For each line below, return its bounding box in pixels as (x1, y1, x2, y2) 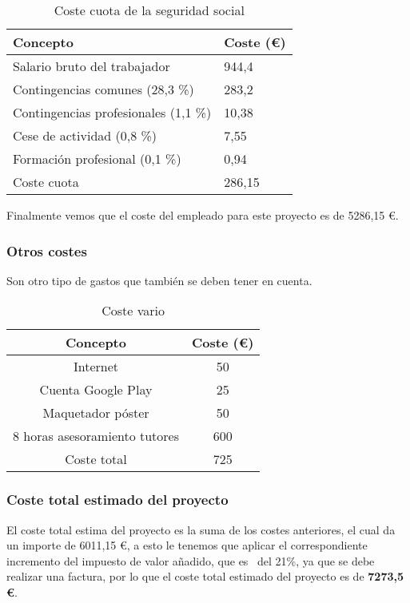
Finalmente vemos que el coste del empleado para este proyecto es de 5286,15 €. (6, 207, 399, 223)
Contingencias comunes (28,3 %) (13, 80, 194, 98)
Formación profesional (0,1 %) (13, 149, 181, 168)
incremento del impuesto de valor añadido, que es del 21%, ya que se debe (6, 552, 375, 569)
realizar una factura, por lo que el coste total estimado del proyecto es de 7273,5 (6, 568, 404, 585)
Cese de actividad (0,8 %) (13, 126, 157, 145)
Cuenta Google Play (39, 380, 153, 399)
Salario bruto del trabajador (13, 57, 170, 75)
